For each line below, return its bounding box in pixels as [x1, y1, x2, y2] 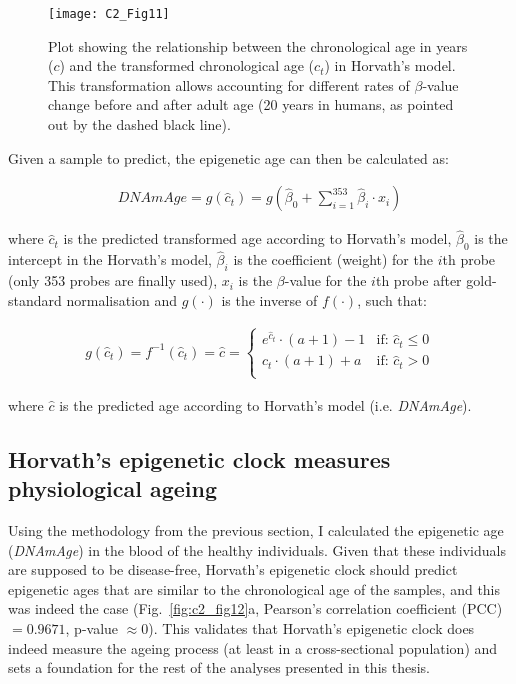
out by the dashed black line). [48, 114, 231, 135]
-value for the [284, 270, 367, 291]
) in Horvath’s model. [324, 55, 456, 76]
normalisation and [66, 289, 178, 310]
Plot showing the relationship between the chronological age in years [48, 35, 468, 56]
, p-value [65, 617, 119, 638]
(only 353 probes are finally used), [8, 270, 218, 291]
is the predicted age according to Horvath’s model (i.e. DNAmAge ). [59, 394, 472, 415]
